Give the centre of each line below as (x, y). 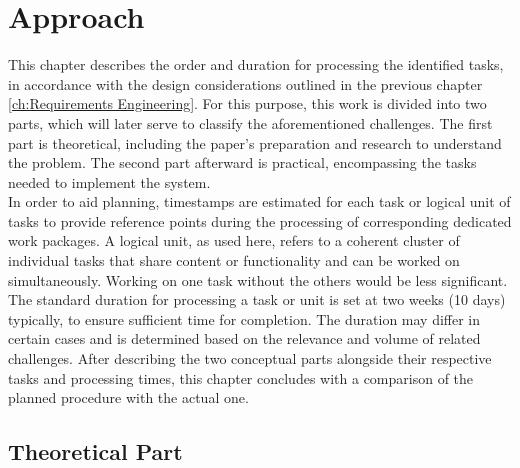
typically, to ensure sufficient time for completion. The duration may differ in (244, 318)
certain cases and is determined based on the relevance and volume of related (244, 338)
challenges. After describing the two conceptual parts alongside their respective (250, 358)
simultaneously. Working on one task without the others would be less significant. (258, 279)
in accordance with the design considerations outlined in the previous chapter (245, 83)
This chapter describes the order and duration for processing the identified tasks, (256, 64)
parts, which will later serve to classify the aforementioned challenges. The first (250, 122)
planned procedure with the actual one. (128, 397)
